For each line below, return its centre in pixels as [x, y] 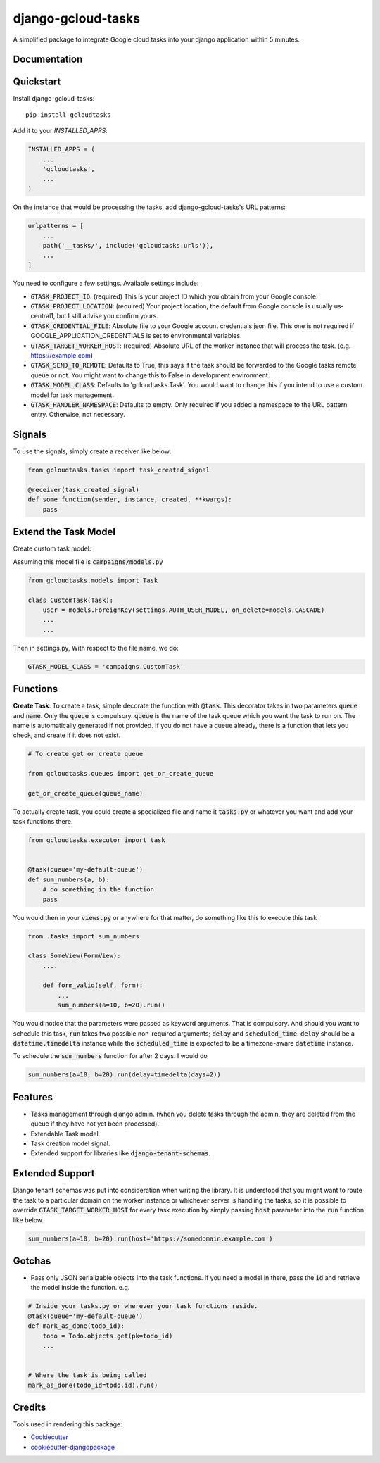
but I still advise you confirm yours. [107, 316]
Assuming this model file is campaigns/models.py [88, 561]
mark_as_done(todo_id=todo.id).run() [93, 1385]
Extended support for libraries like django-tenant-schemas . [121, 1153]
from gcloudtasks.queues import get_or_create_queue [121, 774]
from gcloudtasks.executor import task [96, 840]
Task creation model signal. [70, 1143]
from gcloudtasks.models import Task [93, 580]
